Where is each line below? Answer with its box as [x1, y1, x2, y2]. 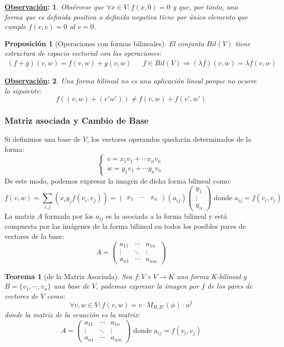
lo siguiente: [5, 85, 42, 96]
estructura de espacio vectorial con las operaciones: [5, 48, 161, 58]
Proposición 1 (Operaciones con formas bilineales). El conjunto [5, 38, 204, 48]
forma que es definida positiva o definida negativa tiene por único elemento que [5, 11, 248, 22]
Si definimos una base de [5, 134, 81, 144]
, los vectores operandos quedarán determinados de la [86, 134, 252, 144]
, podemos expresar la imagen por [96, 281, 199, 291]
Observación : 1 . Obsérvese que [5, 2, 104, 12]
